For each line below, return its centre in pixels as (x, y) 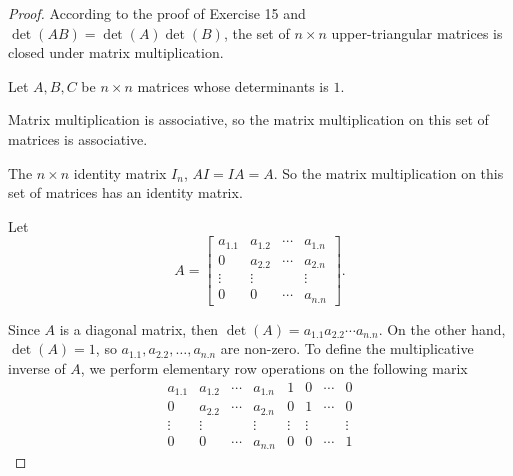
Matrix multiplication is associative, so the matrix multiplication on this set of (248, 119)
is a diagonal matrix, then (139, 328)
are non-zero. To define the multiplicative (347, 348)
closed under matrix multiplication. (116, 52)
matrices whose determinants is (233, 85)
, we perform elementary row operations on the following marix (274, 368)
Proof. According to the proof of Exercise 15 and (157, 13)
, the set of (256, 32)
